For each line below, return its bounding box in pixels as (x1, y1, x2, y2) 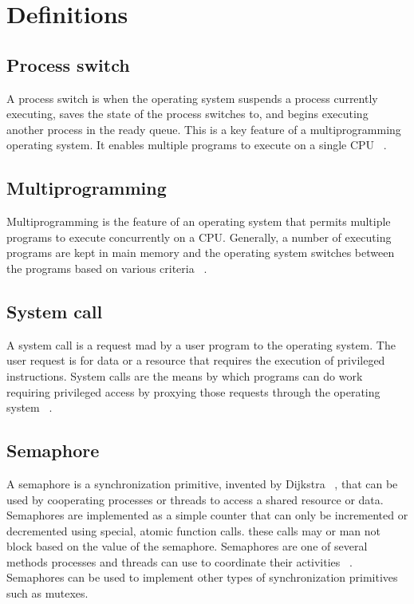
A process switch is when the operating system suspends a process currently (6, 89, 378, 106)
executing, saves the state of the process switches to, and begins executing (6, 105, 369, 122)
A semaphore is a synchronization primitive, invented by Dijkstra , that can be (6, 475, 398, 491)
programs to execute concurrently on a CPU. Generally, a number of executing (6, 228, 392, 245)
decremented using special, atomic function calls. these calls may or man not (6, 522, 381, 539)
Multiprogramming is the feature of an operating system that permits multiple (6, 213, 391, 230)
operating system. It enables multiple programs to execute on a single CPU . (6, 136, 387, 153)
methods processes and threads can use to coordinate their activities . (6, 553, 353, 570)
